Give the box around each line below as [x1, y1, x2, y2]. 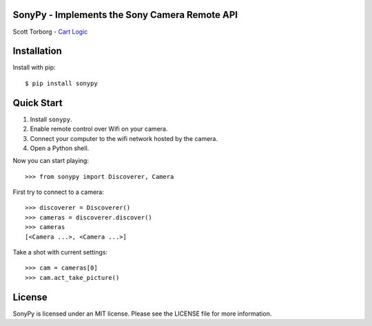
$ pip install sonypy [25, 79, 98, 87]
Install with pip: [12, 63, 56, 72]
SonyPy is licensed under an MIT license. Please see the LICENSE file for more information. [12, 309, 272, 318]
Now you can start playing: [12, 157, 90, 165]
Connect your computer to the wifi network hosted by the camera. [30, 134, 218, 142]
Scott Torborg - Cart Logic [12, 28, 88, 36]
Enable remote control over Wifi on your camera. [30, 124, 168, 133]
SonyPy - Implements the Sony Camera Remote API [12, 9, 238, 21]
